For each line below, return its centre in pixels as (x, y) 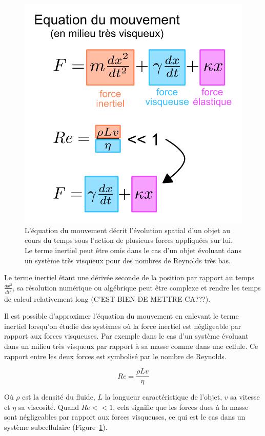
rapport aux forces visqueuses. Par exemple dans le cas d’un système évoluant (126, 336)
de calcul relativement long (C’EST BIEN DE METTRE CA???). (107, 298)
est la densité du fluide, (59, 397)
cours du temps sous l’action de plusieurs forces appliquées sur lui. (129, 240)
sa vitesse (245, 397)
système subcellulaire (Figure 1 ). (56, 427)
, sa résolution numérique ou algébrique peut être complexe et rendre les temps (137, 287)
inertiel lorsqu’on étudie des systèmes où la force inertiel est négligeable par (123, 326)
